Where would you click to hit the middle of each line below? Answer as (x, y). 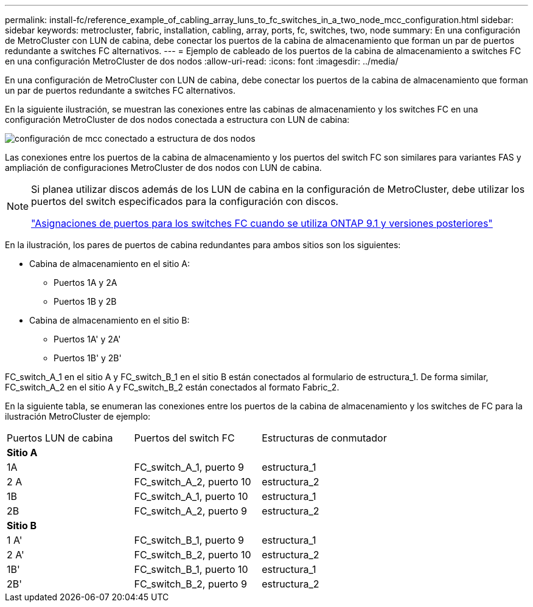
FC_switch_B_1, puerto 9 (189, 540)
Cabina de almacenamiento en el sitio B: (110, 320)
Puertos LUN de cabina (60, 438)
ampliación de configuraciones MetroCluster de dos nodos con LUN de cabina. (163, 168)
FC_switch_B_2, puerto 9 (190, 584)
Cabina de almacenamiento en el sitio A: (110, 264)
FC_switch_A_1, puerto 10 (191, 496)
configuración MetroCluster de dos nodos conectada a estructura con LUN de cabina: (177, 120)
